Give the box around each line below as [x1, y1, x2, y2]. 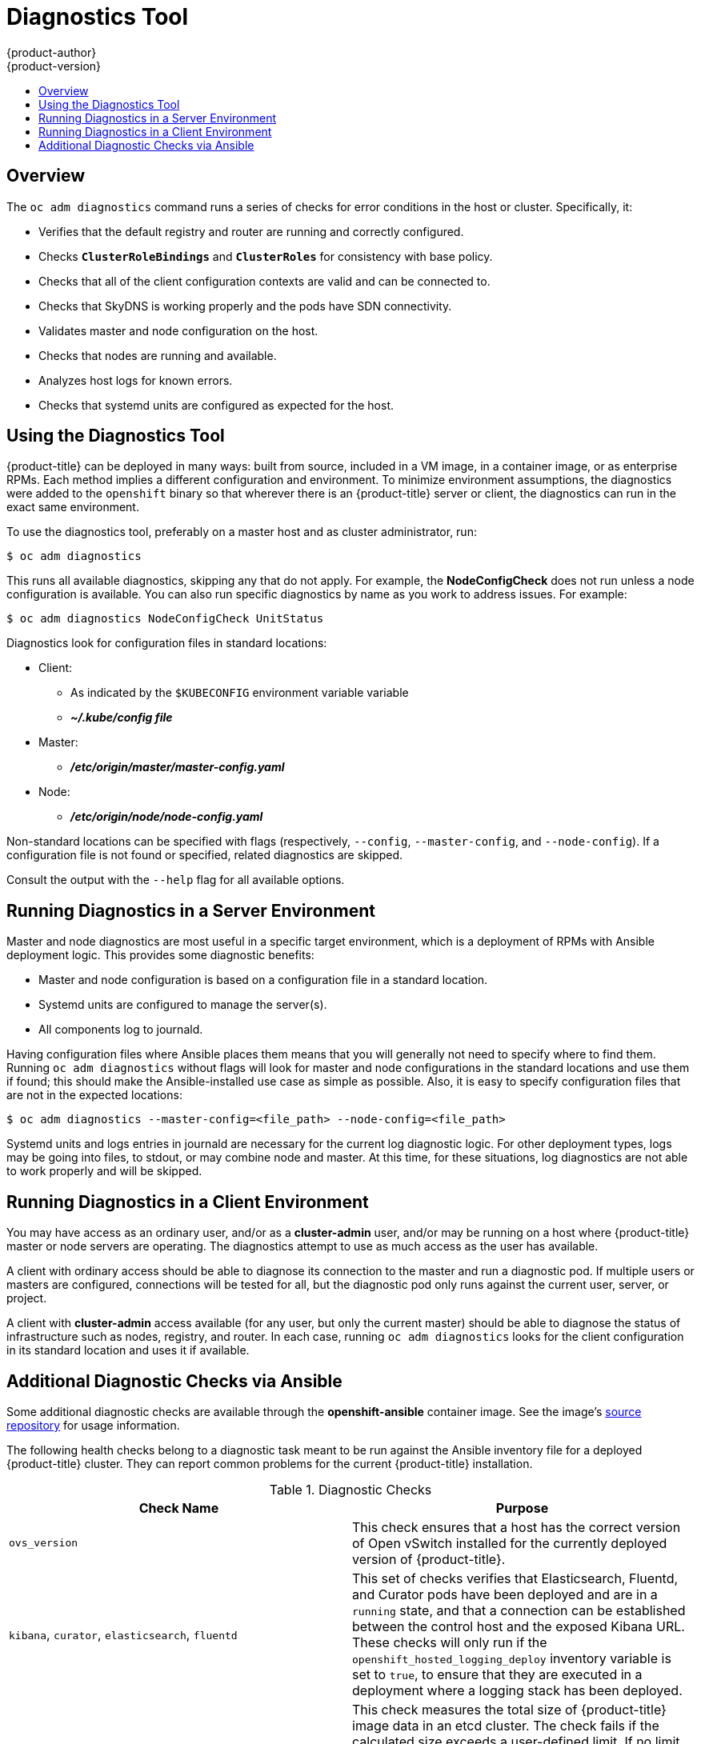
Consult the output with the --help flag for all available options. [6, 873, 345, 887]
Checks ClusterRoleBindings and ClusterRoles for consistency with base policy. [38, 249, 493, 263]
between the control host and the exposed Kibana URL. [352, 1618, 685, 1634]
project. [6, 1291, 47, 1306]
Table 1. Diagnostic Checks [269, 1481, 432, 1498]
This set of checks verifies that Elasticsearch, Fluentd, [352, 1570, 679, 1586]
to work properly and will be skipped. [6, 1164, 202, 1178]
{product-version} [6, 58, 102, 73]
